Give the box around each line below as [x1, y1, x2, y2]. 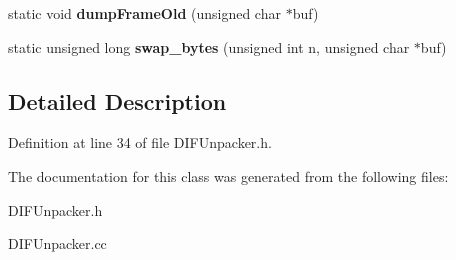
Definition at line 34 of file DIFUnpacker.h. [8, 132, 272, 153]
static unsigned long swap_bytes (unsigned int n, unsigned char [8, 36, 410, 57]
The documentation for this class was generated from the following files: [8, 165, 449, 186]
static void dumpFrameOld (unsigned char [8, 3, 281, 23]
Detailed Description [8, 85, 227, 116]
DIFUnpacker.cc [8, 233, 107, 254]
